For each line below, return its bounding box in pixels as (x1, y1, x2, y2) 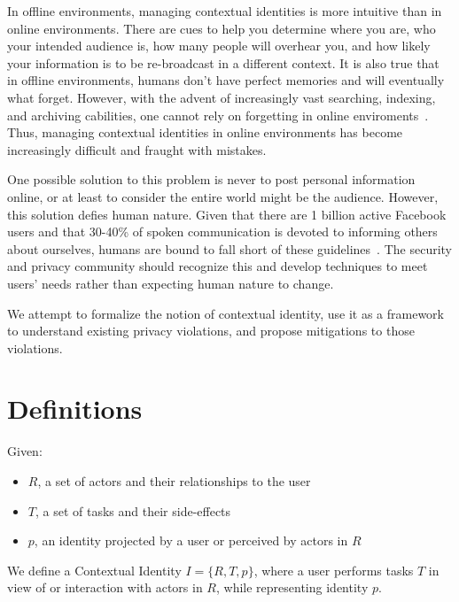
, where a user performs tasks (253, 560, 414, 579)
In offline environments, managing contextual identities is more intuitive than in (7, 2, 442, 19)
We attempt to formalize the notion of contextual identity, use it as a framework (7, 304, 444, 322)
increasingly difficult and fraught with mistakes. (7, 140, 267, 158)
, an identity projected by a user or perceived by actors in (34, 531, 348, 550)
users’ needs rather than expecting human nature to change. (7, 274, 334, 292)
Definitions (7, 390, 143, 427)
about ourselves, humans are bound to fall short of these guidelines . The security (7, 239, 452, 258)
